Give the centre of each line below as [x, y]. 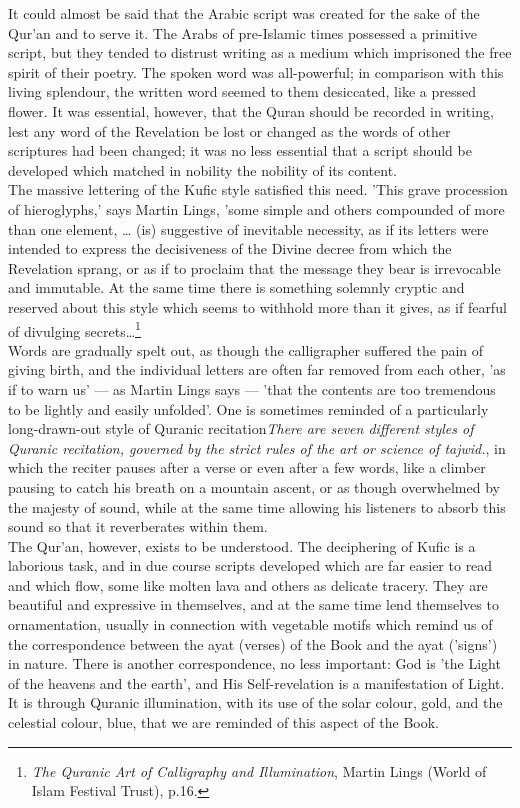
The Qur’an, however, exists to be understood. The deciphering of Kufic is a [242, 545]
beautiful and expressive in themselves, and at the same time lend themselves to [253, 604]
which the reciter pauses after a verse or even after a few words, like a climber [247, 467]
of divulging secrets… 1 [74, 329]
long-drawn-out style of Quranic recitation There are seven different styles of [241, 428]
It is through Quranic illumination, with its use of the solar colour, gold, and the [255, 702]
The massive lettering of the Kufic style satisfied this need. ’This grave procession [258, 189]
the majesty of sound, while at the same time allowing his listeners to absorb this [257, 506]
